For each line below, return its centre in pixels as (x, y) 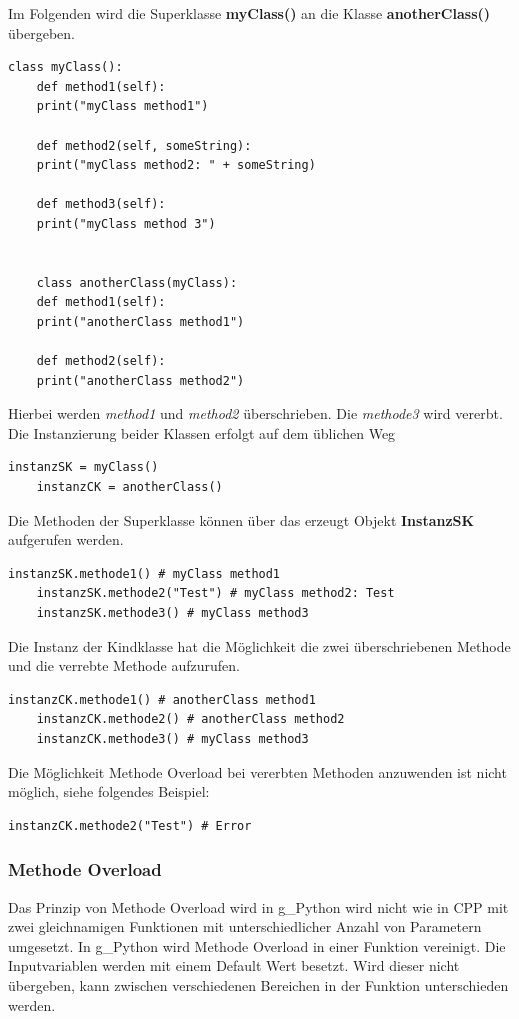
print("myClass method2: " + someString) (176, 165)
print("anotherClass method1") (140, 321)
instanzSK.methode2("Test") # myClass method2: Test (215, 593)
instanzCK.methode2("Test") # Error (130, 825)
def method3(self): (101, 204)
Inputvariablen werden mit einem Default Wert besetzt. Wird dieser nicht (234, 965)
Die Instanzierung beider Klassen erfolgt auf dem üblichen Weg (202, 432)
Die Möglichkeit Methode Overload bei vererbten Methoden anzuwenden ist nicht (257, 771)
